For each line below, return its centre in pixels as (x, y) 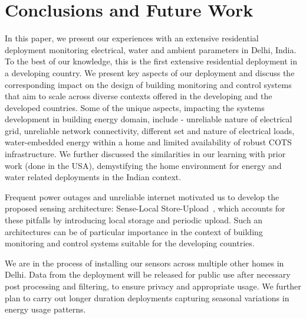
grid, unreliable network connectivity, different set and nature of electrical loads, (150, 130)
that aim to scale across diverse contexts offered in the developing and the (139, 96)
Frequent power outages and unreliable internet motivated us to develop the (142, 196)
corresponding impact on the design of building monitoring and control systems (148, 84)
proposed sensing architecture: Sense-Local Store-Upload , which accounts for (145, 208)
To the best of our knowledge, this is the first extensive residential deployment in (151, 61)
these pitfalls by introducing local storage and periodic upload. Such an (134, 220)
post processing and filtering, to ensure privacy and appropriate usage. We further (153, 286)
